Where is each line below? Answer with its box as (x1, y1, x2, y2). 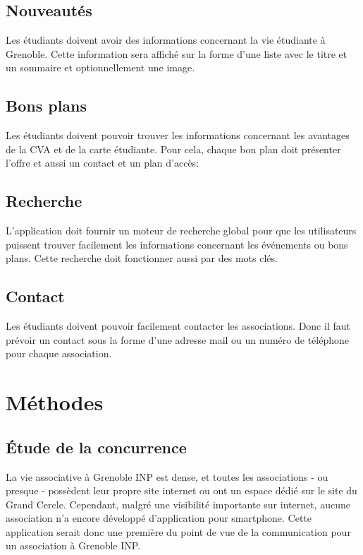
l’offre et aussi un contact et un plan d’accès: (6, 155, 199, 170)
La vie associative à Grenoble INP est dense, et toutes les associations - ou (6, 469, 328, 484)
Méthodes (6, 388, 104, 417)
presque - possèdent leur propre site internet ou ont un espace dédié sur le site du (6, 483, 357, 498)
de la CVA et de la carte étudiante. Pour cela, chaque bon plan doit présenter (6, 141, 341, 156)
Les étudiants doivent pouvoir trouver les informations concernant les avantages (6, 128, 350, 143)
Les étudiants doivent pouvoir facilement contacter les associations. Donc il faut (6, 318, 350, 333)
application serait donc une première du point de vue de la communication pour (6, 524, 351, 539)
